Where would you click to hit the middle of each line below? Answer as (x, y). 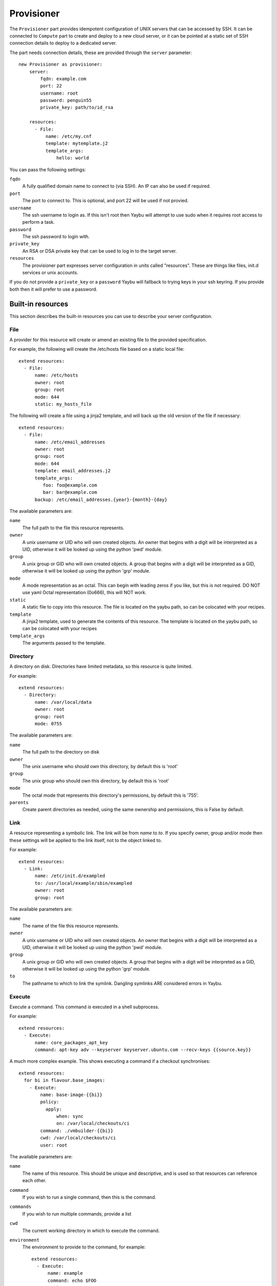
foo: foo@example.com (70, 485)
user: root (54, 1145)
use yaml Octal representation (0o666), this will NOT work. (84, 593)
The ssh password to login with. (56, 237)
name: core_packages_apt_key (71, 1042)
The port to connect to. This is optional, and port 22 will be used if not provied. (105, 201)
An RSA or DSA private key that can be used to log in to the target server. (100, 251)
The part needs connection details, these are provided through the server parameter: (101, 52)
